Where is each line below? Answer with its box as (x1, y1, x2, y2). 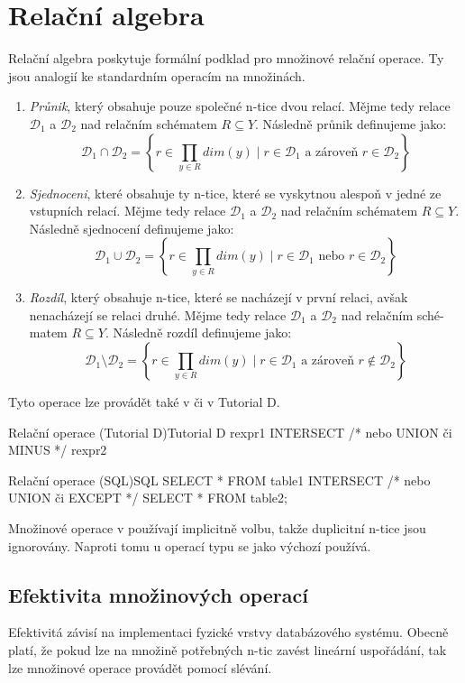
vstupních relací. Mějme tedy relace (29, 201, 226, 220)
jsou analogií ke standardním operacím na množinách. (8, 66, 305, 85)
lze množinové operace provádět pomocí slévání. (8, 658, 272, 677)
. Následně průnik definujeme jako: (255, 114, 447, 133)
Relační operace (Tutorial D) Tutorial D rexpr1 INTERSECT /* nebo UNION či (8, 422, 452, 441)
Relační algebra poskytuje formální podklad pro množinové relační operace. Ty (8, 49, 444, 68)
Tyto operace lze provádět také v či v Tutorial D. (8, 392, 280, 411)
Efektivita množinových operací (8, 580, 308, 608)
